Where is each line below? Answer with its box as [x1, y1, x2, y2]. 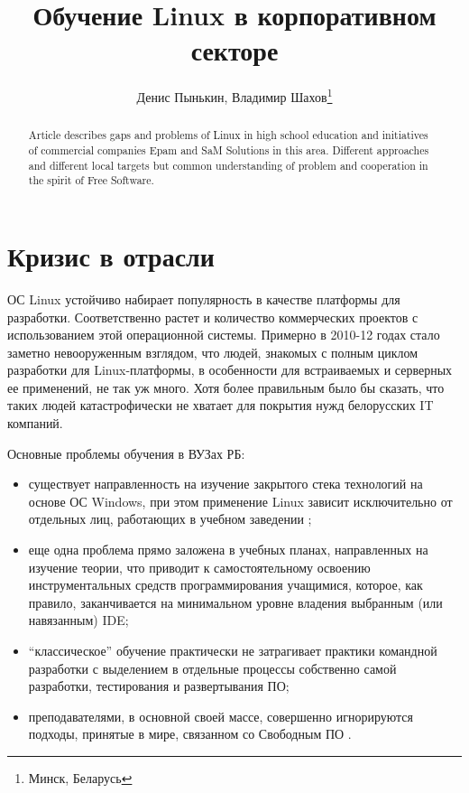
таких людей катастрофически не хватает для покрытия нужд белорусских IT [7, 396, 434, 415]
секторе [190, 32, 279, 69]
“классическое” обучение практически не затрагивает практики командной [28, 641, 437, 660]
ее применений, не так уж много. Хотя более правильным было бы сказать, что [7, 378, 445, 396]
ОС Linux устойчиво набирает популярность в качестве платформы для [7, 289, 400, 308]
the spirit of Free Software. [28, 173, 154, 188]
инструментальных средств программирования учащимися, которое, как [28, 575, 423, 594]
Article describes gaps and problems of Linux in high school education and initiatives [28, 127, 428, 143]
